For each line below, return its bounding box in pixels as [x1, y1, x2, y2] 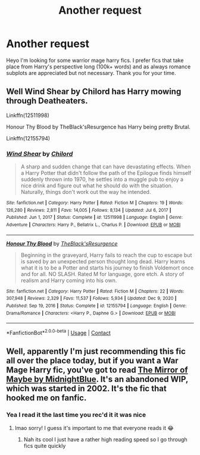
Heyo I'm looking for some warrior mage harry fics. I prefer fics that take [6, 57, 184, 64]
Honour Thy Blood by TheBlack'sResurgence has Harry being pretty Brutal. [6, 123, 190, 130]
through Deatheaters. [6, 96, 88, 106]
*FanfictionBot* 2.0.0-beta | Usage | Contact [6, 328, 111, 336]
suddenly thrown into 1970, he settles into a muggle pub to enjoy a [20, 176, 183, 183]
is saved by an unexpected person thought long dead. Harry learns [20, 258, 186, 265]
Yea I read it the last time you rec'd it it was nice [6, 411, 146, 419]
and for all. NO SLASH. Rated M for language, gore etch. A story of [20, 270, 185, 277]
